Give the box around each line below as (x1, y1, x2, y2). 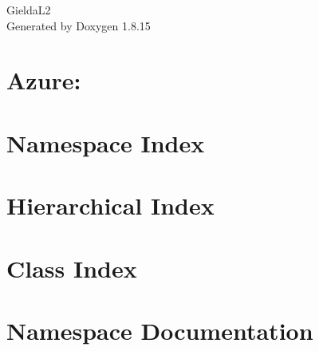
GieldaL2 (6, 2, 51, 18)
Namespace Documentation (6, 314, 313, 346)
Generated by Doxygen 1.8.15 (6, 17, 151, 34)
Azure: (6, 64, 81, 97)
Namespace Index (6, 126, 205, 159)
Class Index (6, 251, 137, 284)
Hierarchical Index (6, 189, 215, 222)
